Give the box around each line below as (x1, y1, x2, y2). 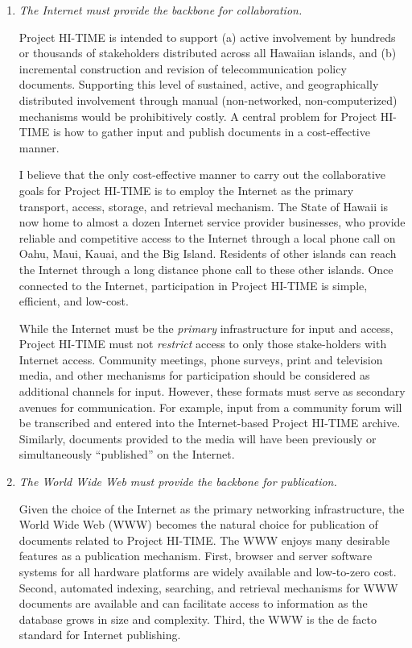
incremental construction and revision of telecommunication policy (19, 60, 347, 77)
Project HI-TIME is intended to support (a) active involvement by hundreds (19, 28, 396, 45)
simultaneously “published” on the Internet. (19, 446, 235, 463)
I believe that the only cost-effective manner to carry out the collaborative (19, 166, 385, 183)
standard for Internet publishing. (19, 626, 181, 643)
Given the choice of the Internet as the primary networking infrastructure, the (19, 500, 405, 517)
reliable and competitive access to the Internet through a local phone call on (19, 229, 396, 246)
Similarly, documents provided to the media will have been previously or (19, 430, 377, 447)
